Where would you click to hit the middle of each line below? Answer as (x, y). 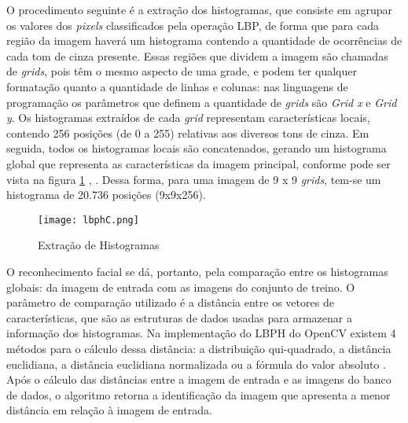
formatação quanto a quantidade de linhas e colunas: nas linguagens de (177, 86)
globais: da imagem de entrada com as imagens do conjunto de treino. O (181, 287)
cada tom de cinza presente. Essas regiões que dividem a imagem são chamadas (197, 55)
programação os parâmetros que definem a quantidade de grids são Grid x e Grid (202, 102)
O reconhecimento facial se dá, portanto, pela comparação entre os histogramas (197, 271)
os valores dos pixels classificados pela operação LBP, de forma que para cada (193, 25)
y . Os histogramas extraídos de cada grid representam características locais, (188, 118)
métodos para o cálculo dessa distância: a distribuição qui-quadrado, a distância (199, 348)
